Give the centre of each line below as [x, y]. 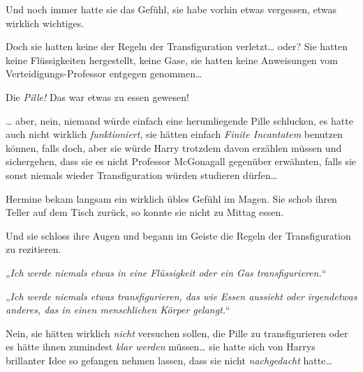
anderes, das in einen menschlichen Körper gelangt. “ [118, 310]
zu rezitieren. [34, 249]
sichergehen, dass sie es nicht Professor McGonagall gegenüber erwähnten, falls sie [181, 161]
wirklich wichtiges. [45, 23]
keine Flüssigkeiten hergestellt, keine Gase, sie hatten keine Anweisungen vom [172, 60]
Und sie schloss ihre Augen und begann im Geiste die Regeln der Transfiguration [178, 235]
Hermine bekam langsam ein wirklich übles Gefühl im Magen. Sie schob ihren [171, 198]
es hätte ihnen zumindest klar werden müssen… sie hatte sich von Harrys [161, 347]
